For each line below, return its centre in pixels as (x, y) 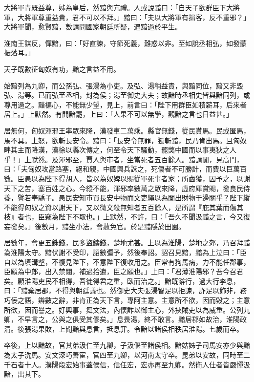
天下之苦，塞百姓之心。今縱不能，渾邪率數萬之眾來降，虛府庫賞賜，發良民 (124, 188)
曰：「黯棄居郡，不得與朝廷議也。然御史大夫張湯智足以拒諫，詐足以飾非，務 (125, 290)
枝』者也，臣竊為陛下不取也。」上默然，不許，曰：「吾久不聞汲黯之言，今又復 (127, 217)
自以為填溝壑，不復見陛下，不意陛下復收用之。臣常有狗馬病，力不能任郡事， (127, 262)
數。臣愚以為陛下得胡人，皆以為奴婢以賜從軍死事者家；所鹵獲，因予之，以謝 (127, 178)
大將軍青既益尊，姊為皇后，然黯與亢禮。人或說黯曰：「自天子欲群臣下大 (118, 7)
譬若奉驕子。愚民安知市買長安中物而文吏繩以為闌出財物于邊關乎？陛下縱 (134, 198)
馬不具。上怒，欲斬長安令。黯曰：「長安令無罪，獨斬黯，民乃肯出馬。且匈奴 (125, 140)
